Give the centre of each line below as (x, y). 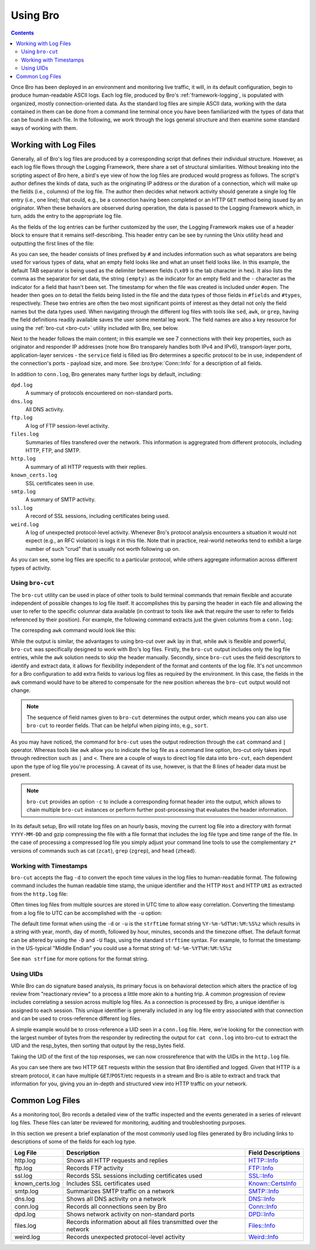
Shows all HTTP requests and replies (117, 1160)
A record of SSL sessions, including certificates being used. (97, 516)
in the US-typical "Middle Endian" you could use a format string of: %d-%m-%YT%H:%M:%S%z (121, 948)
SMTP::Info (264, 1191)
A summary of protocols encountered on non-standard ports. (99, 393)
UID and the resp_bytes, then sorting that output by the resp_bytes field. (98, 1045)
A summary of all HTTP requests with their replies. (86, 466)
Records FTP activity (95, 1168)
